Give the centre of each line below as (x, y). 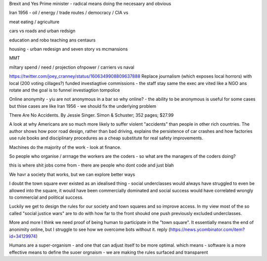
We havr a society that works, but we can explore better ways (72, 174)
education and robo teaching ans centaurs (52, 40)
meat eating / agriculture (34, 22)
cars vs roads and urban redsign (42, 31)
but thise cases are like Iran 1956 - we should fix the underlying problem (83, 106)
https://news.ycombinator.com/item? (207, 229)
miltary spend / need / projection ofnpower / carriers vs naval (72, 67)
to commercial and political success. (46, 197)
